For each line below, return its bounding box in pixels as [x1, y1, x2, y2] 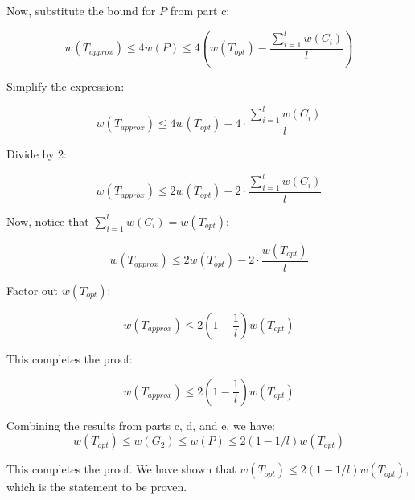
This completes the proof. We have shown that [6, 461, 236, 477]
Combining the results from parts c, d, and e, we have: [6, 416, 275, 433]
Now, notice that [6, 212, 89, 229]
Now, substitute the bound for [6, 2, 156, 18]
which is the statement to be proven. [6, 478, 187, 495]
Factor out [6, 282, 59, 298]
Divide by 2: [6, 145, 67, 162]
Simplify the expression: [6, 78, 125, 95]
